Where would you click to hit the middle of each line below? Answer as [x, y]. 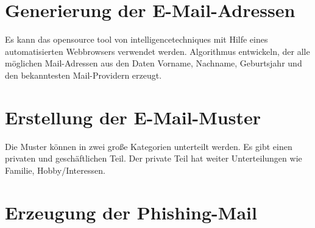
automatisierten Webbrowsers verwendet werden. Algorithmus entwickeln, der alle [157, 51]
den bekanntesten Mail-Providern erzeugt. [83, 75]
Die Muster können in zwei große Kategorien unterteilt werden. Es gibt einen [149, 146]
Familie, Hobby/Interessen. [55, 170]
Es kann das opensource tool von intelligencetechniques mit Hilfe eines [136, 39]
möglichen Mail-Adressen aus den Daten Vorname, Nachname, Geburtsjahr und [154, 63]
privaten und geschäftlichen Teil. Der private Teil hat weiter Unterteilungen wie [154, 158]
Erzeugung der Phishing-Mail [131, 212]
